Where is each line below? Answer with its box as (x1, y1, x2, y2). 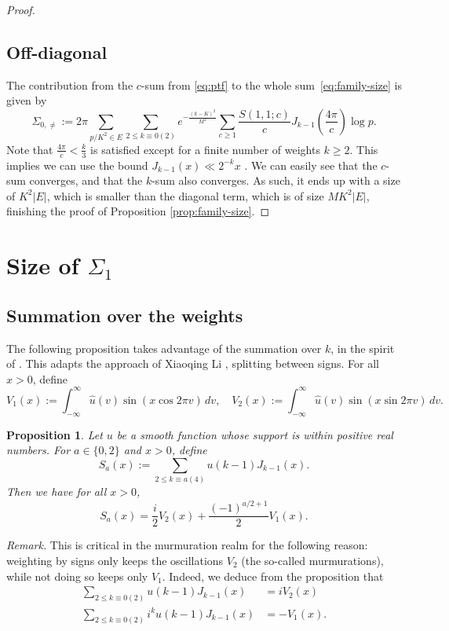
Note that (6, 141, 53, 157)
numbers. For (6, 442, 71, 458)
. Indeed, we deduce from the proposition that (162, 567, 384, 584)
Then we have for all (6, 483, 107, 500)
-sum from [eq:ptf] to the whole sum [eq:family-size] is (141, 76, 402, 93)
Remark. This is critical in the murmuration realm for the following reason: (6, 537, 368, 553)
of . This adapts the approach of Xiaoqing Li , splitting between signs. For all (6, 355, 379, 372)
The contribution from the (6, 76, 133, 93)
